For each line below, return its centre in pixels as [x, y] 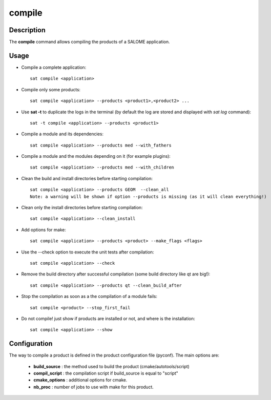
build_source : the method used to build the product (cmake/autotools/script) [112, 366]
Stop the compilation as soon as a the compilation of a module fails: [89, 296]
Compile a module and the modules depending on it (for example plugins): [96, 156]
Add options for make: [43, 230]
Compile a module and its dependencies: [62, 134]
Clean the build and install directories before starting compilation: [87, 178]
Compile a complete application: [54, 67]
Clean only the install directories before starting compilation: [82, 208]
